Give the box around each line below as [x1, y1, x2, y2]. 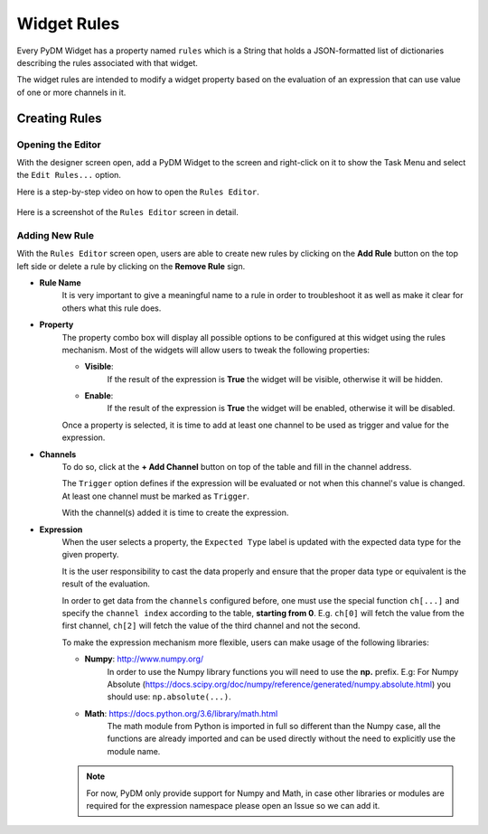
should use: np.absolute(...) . [107, 691, 231, 702]
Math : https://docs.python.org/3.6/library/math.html [84, 707, 278, 718]
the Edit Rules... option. [16, 170, 122, 181]
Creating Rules [16, 110, 103, 126]
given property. [61, 549, 119, 560]
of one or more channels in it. [16, 87, 127, 98]
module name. [107, 745, 161, 756]
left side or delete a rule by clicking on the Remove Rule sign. [16, 260, 246, 271]
